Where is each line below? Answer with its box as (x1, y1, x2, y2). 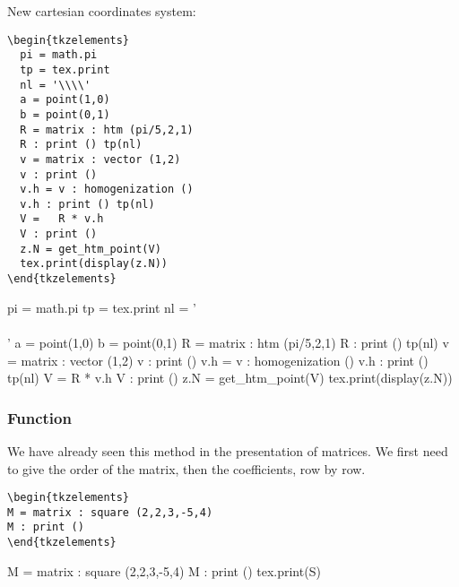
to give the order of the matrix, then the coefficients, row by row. (7, 459, 366, 478)
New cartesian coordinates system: (7, 2, 196, 20)
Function (7, 406, 72, 428)
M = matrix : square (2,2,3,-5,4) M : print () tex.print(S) (7, 561, 321, 580)
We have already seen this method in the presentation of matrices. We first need (7, 441, 448, 460)
